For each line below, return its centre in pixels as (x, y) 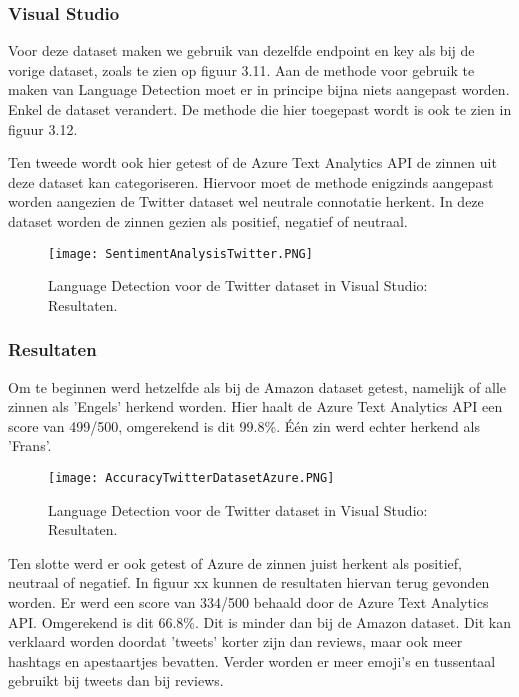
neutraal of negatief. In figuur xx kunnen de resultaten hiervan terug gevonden (249, 582)
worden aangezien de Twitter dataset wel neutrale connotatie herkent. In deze (246, 201)
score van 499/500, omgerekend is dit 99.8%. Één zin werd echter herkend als (244, 425)
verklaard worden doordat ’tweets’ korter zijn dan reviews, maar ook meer (235, 641)
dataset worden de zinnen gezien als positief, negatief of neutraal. (208, 220)
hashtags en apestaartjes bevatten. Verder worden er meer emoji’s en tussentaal (252, 660)
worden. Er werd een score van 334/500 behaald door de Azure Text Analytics (248, 602)
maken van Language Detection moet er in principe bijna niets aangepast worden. (259, 89)
